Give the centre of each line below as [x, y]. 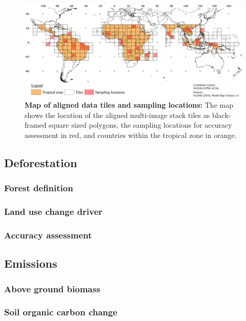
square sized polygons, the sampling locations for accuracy [140, 125]
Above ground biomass [52, 288]
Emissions [31, 263]
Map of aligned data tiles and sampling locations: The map [129, 105]
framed [36, 125]
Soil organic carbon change [61, 312]
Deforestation [41, 162]
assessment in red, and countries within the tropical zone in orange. [131, 135]
